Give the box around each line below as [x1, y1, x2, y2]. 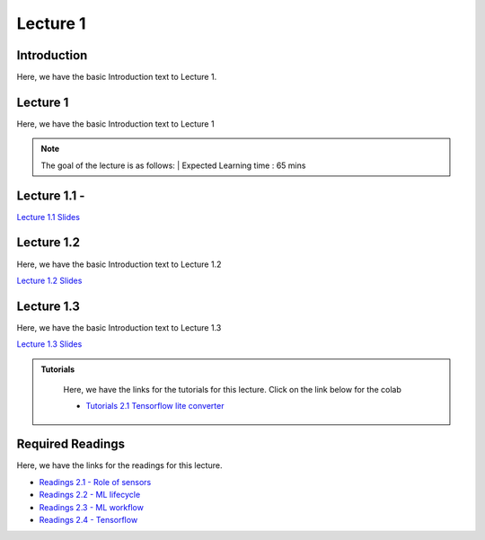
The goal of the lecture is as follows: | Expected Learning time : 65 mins [40, 160, 306, 171]
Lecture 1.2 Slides [16, 275, 83, 286]
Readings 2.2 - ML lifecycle [39, 490, 141, 500]
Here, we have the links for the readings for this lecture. [16, 460, 223, 471]
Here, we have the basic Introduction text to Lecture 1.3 [16, 322, 222, 332]
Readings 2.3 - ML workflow [39, 501, 144, 512]
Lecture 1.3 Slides [16, 339, 83, 350]
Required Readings [16, 437, 126, 452]
